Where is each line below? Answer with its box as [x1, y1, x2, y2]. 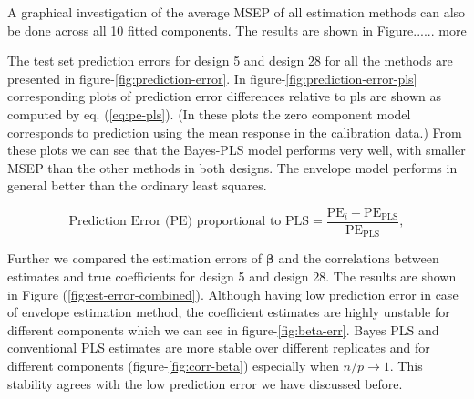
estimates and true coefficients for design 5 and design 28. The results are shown [7, 267, 457, 286]
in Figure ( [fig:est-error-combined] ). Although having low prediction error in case [7, 284, 459, 303]
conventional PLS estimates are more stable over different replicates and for [7, 338, 430, 357]
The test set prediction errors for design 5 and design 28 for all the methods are [7, 51, 453, 70]
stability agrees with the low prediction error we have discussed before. [7, 373, 403, 393]
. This [389, 356, 423, 375]
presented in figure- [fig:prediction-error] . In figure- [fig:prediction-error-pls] [7, 68, 417, 87]
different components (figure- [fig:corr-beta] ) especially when [7, 356, 339, 375]
